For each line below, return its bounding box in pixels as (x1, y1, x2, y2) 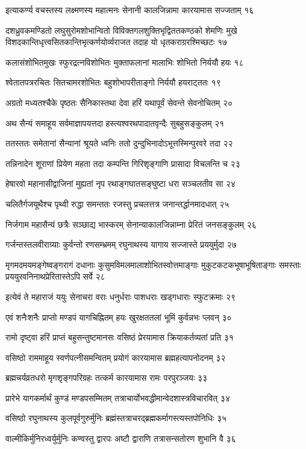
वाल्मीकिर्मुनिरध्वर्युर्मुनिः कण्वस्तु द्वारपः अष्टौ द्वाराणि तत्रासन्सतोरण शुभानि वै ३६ (5, 432, 236, 445)
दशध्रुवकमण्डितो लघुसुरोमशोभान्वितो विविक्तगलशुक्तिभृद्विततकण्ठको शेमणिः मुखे (5, 24, 237, 36)
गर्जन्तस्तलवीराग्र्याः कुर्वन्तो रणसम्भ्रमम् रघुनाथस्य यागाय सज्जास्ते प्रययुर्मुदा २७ (5, 238, 237, 251)
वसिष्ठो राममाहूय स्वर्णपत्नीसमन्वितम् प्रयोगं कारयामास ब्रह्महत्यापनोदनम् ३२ (5, 351, 226, 363)
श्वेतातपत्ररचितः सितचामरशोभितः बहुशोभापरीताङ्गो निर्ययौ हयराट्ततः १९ (5, 76, 221, 89)
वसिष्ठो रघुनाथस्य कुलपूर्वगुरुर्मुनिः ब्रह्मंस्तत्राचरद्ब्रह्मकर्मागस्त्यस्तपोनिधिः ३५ (5, 412, 227, 424)
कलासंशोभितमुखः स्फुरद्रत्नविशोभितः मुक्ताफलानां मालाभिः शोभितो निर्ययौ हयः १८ (5, 55, 244, 68)
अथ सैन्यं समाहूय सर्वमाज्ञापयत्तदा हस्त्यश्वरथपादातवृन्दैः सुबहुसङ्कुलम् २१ (5, 116, 225, 129)
